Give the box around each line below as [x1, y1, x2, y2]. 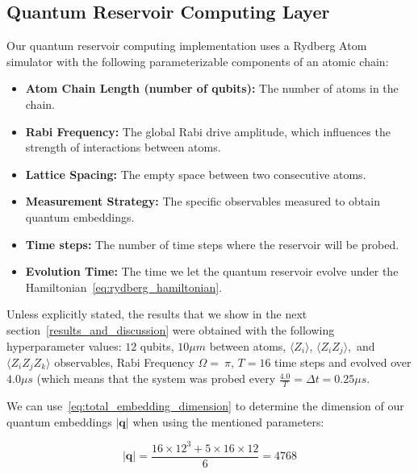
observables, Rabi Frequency [54, 353, 194, 370]
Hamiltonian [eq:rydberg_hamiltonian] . [25, 278, 223, 295]
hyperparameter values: [6, 337, 122, 354]
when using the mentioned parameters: [132, 413, 324, 430]
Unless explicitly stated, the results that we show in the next [6, 306, 307, 322]
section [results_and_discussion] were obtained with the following [6, 321, 335, 338]
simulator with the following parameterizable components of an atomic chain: [6, 52, 389, 69]
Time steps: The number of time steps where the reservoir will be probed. [25, 235, 399, 252]
